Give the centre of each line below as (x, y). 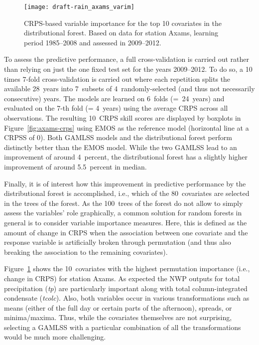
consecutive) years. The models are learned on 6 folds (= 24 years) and (114, 98)
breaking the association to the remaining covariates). (86, 252)
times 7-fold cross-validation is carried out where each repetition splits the (117, 79)
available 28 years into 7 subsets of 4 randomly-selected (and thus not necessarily (129, 88)
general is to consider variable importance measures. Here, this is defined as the (126, 222)
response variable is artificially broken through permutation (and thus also (118, 242)
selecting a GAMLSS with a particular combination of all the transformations (123, 327)
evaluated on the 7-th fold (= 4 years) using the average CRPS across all (116, 108)
